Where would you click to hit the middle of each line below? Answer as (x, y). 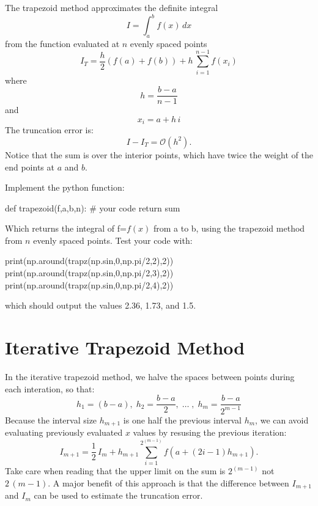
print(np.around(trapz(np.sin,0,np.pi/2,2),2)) (89, 261)
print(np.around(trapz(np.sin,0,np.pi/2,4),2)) (89, 284)
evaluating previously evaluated (64, 432)
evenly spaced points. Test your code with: (113, 240)
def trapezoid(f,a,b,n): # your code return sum (93, 207)
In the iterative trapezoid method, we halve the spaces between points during (150, 376)
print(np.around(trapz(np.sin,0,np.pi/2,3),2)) (89, 273)
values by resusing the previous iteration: (210, 432)
